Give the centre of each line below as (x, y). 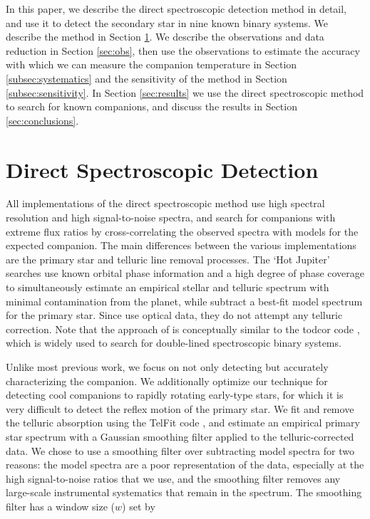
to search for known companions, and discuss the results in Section (151, 106)
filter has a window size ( (61, 506)
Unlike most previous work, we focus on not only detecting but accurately (167, 367)
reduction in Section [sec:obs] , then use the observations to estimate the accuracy (183, 50)
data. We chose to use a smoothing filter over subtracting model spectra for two (180, 450)
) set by (139, 506)
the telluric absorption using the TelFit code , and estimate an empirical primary (183, 423)
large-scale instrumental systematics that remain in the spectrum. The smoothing (184, 492)
